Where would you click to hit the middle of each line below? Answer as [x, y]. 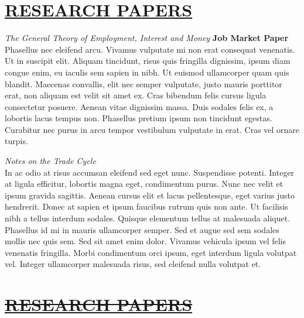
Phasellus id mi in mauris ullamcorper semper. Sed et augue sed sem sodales [142, 229]
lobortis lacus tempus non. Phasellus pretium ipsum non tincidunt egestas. [139, 118]
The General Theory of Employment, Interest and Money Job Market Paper [147, 38]
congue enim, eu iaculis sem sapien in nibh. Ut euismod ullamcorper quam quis [147, 72]
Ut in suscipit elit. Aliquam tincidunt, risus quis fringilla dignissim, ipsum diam [148, 61]
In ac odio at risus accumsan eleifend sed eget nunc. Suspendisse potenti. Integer [150, 172]
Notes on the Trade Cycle [50, 161]
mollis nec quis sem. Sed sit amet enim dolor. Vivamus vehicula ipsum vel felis [146, 241]
